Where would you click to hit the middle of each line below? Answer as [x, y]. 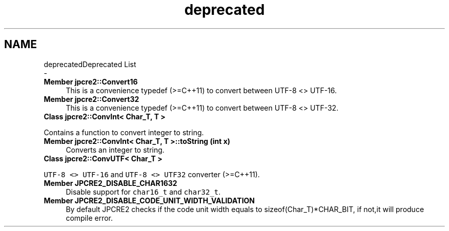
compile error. [89, 218]
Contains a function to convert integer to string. [124, 132]
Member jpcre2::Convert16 [91, 81]
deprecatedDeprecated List [90, 64]
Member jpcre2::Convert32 [91, 99]
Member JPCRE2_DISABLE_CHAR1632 [110, 183]
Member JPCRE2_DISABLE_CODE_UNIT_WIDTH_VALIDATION [149, 200]
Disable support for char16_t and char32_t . [143, 192]
